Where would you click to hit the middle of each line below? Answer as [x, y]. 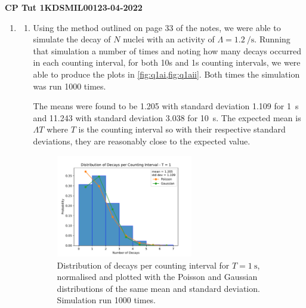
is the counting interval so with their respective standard [182, 129]
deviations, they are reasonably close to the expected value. [142, 141]
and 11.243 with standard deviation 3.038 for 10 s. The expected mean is [167, 117]
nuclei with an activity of [169, 39]
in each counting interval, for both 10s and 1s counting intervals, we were [167, 62]
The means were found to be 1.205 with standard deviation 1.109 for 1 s [166, 106]
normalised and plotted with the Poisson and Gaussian [157, 277]
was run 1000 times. [69, 86]
